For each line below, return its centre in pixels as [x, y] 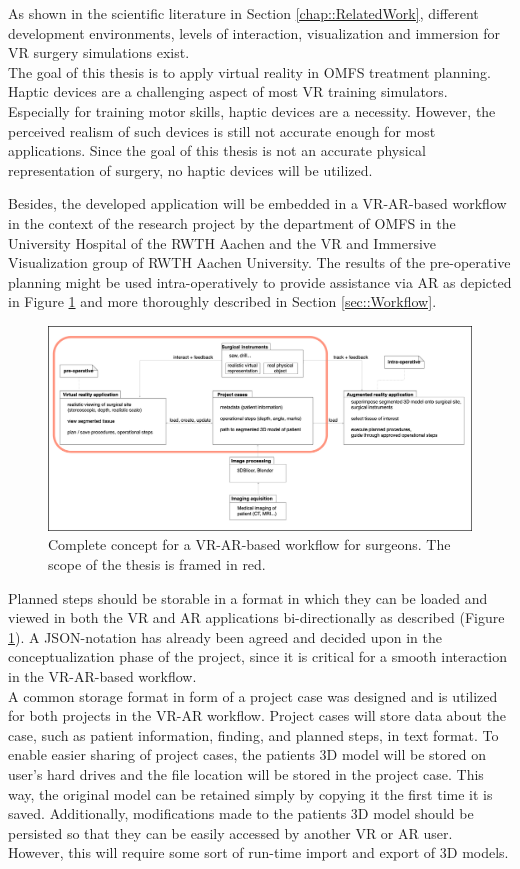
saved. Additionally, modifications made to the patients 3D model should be [241, 813]
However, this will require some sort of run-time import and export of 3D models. [258, 852]
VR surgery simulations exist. [99, 52]
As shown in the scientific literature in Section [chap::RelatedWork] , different [243, 13]
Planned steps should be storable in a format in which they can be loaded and [248, 597]
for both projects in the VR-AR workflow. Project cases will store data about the [257, 715]
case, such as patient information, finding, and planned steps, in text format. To [253, 734]
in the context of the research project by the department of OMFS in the [232, 222]
